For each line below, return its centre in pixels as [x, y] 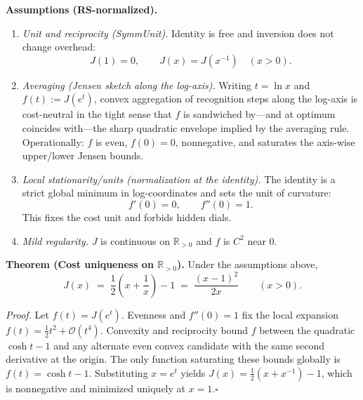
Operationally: [53, 141]
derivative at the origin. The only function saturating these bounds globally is [173, 359]
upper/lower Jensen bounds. [83, 155]
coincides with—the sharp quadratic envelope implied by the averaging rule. [186, 127]
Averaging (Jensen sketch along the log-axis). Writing [137, 85]
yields [193, 372]
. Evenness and [153, 314]
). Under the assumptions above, [247, 264]
